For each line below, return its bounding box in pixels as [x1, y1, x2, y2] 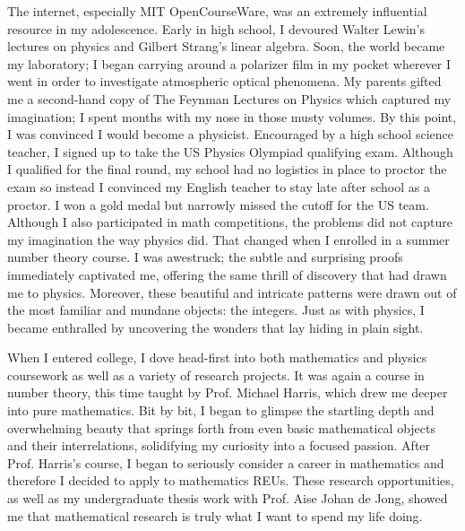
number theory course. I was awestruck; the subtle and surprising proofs [7, 248, 403, 266]
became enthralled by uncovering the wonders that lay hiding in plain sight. [7, 318, 424, 336]
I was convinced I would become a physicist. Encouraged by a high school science [7, 125, 453, 144]
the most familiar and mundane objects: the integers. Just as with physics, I [7, 300, 425, 319]
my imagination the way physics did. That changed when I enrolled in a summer [7, 230, 450, 248]
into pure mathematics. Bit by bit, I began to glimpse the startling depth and [7, 401, 435, 420]
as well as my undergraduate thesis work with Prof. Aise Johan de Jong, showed [7, 489, 448, 508]
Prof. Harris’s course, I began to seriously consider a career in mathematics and [7, 453, 444, 472]
